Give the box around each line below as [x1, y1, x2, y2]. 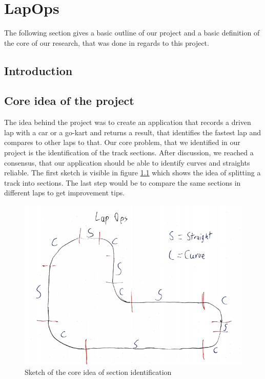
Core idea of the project [4, 93, 134, 109]
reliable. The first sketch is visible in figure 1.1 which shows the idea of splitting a [4, 167, 261, 178]
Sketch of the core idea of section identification [25, 367, 172, 377]
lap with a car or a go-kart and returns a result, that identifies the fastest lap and [4, 127, 261, 137]
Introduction [4, 62, 73, 78]
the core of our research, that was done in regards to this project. [4, 37, 209, 48]
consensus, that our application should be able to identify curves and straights [4, 157, 250, 168]
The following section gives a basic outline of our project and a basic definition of [4, 27, 260, 38]
